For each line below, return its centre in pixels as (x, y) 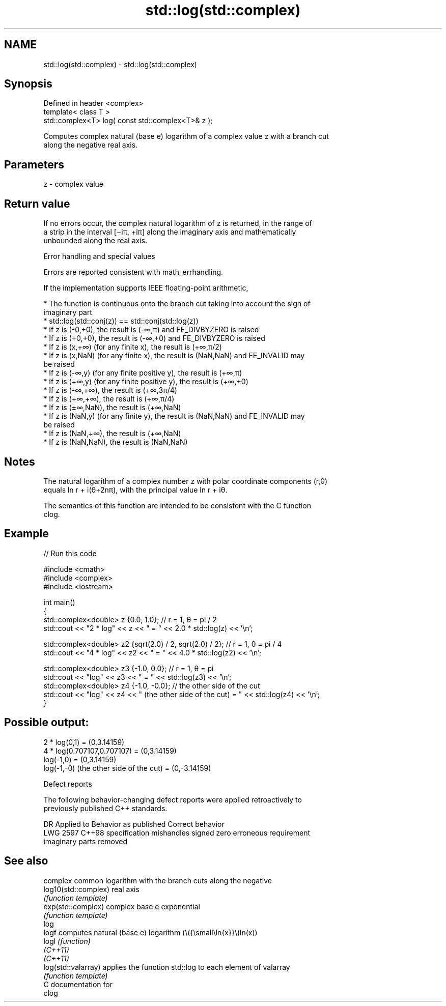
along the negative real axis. (91, 145)
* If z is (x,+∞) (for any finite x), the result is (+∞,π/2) (133, 347)
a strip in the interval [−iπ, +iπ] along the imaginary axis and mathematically (170, 232)
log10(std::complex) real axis (91, 889)
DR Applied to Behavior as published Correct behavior (134, 824)
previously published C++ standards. (105, 808)
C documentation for (78, 984)
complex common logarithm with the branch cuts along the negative (158, 880)
